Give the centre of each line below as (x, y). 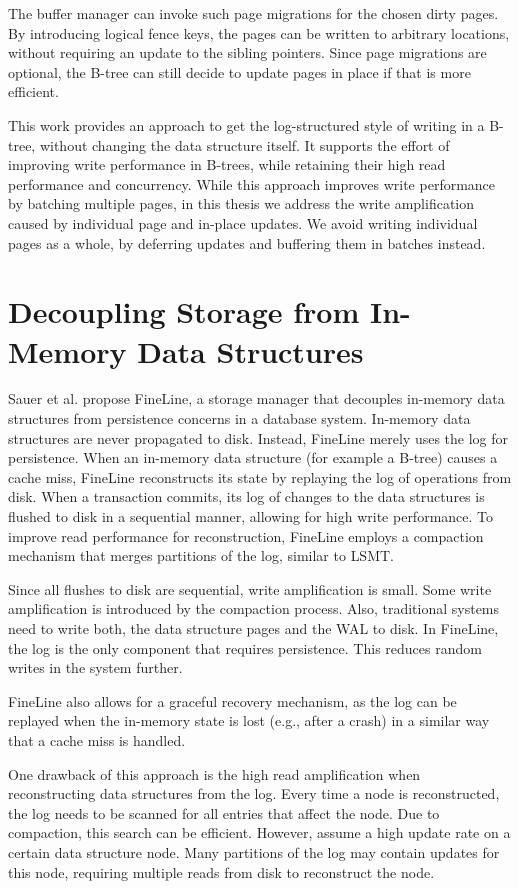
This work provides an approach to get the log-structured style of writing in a (246, 124)
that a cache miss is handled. (97, 739)
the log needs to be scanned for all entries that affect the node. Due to (224, 812)
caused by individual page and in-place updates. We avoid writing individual (243, 222)
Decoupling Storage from (184, 311)
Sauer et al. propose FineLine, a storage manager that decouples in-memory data (256, 398)
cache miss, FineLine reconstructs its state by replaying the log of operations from (260, 476)
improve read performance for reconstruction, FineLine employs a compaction (246, 535)
